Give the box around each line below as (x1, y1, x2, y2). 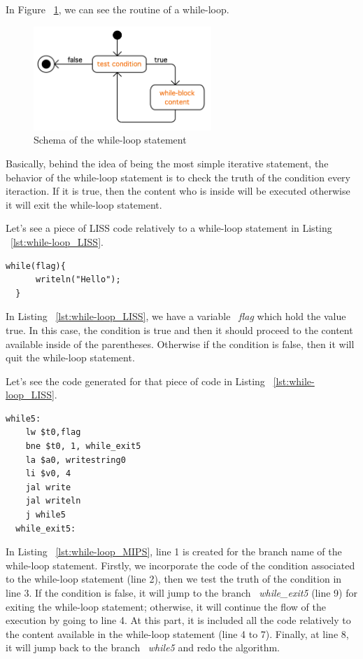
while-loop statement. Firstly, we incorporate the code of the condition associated (6, 557, 355, 572)
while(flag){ (6, 261, 66, 271)
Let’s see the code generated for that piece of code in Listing (6, 373, 265, 388)
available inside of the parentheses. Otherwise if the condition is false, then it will (6, 336, 355, 351)
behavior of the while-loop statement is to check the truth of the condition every (6, 169, 350, 184)
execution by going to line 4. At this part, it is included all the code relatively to (6, 613, 351, 627)
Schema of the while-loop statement (34, 132, 187, 147)
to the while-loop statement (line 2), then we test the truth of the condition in (6, 571, 342, 586)
